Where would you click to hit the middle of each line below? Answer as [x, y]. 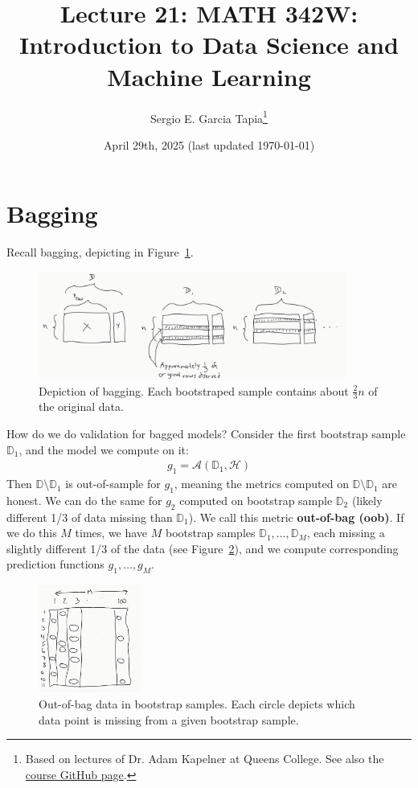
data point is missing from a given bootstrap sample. [169, 719]
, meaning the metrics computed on [261, 484]
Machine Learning [209, 76]
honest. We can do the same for [84, 500]
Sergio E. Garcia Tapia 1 [209, 117]
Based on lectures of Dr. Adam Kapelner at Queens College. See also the [205, 759]
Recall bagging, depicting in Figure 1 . [100, 252]
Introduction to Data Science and [209, 45]
